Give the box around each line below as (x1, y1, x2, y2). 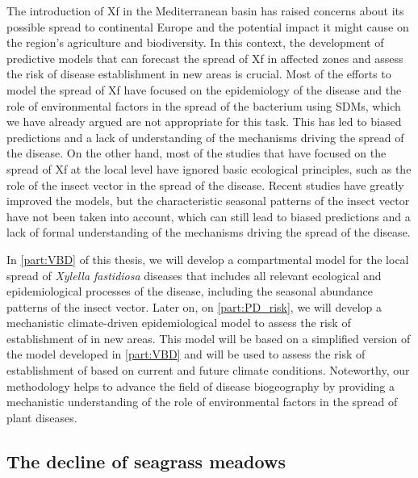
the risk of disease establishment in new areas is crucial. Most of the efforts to (6, 65, 391, 82)
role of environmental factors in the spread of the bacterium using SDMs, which (6, 97, 401, 114)
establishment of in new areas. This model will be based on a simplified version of (6, 329, 411, 346)
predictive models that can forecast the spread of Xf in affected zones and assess (6, 49, 403, 66)
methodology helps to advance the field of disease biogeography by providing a (6, 377, 395, 394)
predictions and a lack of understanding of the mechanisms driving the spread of (6, 128, 404, 145)
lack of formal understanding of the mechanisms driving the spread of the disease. (6, 224, 411, 241)
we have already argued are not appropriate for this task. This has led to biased (6, 113, 402, 130)
